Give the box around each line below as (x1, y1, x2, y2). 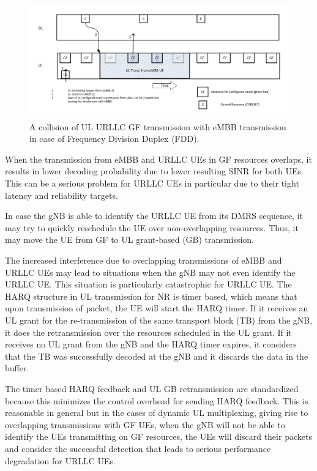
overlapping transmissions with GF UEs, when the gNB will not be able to (5, 418, 285, 431)
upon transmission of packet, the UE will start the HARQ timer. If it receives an (5, 302, 308, 314)
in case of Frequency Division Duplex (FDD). (29, 132, 200, 145)
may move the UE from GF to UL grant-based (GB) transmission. (5, 233, 254, 246)
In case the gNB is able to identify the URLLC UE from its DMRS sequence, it (5, 209, 303, 222)
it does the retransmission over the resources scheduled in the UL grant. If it (5, 325, 292, 338)
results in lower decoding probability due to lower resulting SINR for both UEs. (5, 165, 304, 177)
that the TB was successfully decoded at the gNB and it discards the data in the (5, 349, 308, 362)
